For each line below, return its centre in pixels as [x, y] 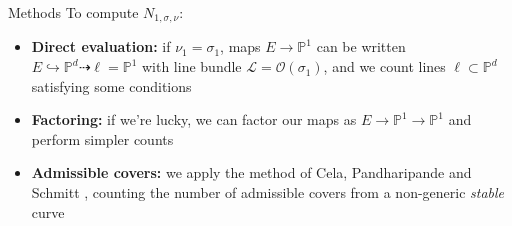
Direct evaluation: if [101, 46]
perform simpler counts [102, 138]
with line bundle [191, 66]
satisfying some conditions [111, 85]
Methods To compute [73, 12]
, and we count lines [384, 66]
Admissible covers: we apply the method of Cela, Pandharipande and [251, 172]
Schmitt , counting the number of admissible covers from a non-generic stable [268, 192]
